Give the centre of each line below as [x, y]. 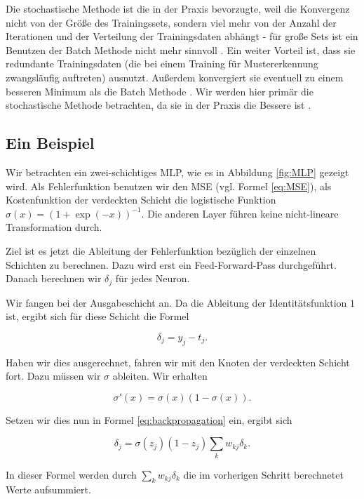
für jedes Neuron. [153, 278]
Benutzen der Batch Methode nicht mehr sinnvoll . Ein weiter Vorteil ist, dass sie [181, 49]
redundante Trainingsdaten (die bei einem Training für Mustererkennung [162, 64]
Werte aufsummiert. [48, 490]
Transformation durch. [54, 227]
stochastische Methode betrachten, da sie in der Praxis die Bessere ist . [159, 105]
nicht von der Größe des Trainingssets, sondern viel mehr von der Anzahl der [171, 22]
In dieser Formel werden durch [71, 474]
